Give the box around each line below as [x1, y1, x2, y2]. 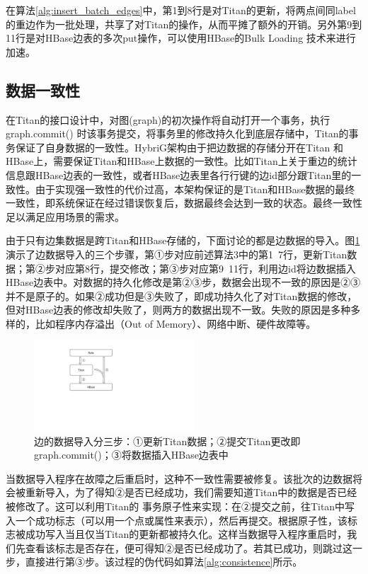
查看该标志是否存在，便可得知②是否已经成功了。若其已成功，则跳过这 [25, 540, 352, 555]
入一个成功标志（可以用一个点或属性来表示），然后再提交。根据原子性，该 [6, 512, 347, 527]
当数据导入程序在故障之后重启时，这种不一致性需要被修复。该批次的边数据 [6, 471, 352, 486]
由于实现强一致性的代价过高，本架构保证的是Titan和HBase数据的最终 [35, 181, 355, 196]
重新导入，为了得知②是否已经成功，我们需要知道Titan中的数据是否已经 [25, 485, 357, 500]
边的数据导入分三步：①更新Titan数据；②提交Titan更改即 [34, 433, 301, 448]
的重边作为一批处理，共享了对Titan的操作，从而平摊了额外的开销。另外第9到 [6, 16, 362, 31]
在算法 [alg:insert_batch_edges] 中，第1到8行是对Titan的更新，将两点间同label [6, 3, 356, 17]
